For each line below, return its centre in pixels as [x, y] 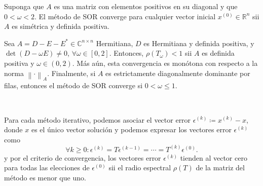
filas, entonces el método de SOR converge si [73, 85]
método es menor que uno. [45, 177]
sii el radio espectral [140, 168]
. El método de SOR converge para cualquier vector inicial [125, 16]
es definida [218, 53]
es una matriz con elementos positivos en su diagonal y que [146, 6]
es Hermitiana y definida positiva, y [199, 43]
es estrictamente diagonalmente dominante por [178, 73]
